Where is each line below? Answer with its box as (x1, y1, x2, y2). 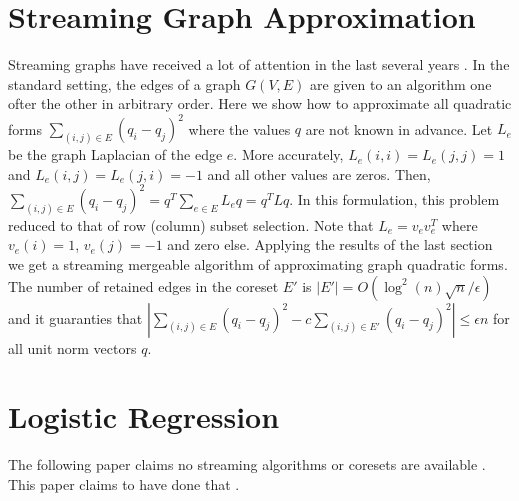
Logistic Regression (8, 396, 280, 437)
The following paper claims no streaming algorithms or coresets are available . (8, 454, 486, 475)
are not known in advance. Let (305, 118, 493, 139)
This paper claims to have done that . (8, 473, 240, 494)
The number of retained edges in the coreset (8, 275, 279, 296)
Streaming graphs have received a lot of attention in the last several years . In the (8, 54, 510, 75)
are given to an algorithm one (310, 73, 492, 94)
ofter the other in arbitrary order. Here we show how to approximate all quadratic (8, 93, 512, 114)
